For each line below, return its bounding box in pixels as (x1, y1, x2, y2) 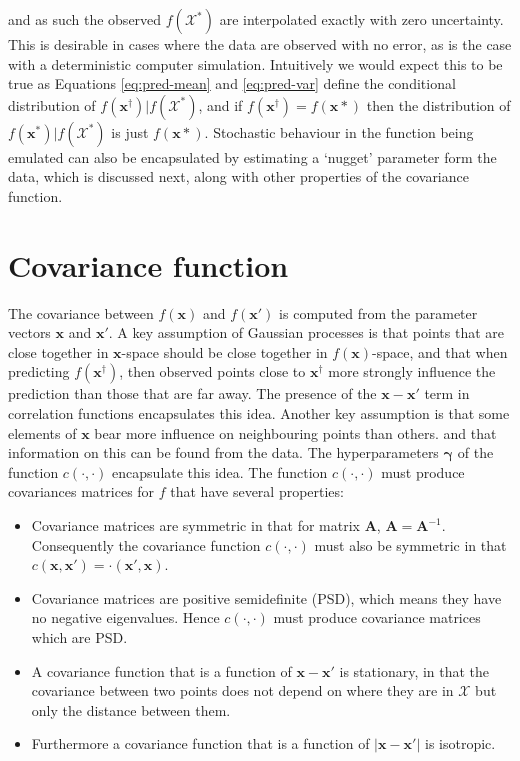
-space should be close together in (121, 341, 328, 362)
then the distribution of (366, 94, 511, 115)
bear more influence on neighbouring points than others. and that (94, 422, 497, 443)
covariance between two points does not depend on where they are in (31, 680, 454, 701)
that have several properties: (170, 481, 344, 502)
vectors (8, 322, 51, 343)
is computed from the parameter (279, 302, 478, 323)
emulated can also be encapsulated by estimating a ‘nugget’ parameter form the (8, 146, 497, 167)
